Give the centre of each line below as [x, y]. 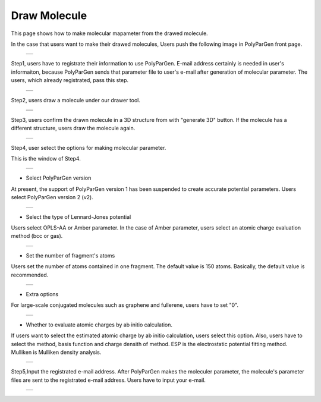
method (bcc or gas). [37, 236]
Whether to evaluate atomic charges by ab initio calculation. [99, 325]
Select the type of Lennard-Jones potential [78, 216]
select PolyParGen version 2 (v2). [52, 197]
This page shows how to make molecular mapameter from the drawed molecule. [109, 33]
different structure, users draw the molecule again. [73, 128]
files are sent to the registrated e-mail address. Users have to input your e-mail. [108, 380]
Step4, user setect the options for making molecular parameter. [89, 147]
